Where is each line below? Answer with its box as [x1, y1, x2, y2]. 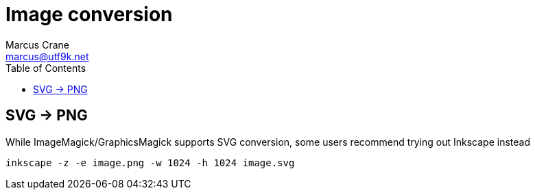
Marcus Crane [5, 38, 69, 51]
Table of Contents [5, 62, 86, 74]
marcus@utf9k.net [5, 50, 89, 62]
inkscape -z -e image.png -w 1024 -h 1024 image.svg [5, 157, 295, 168]
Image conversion [5, 3, 173, 26]
